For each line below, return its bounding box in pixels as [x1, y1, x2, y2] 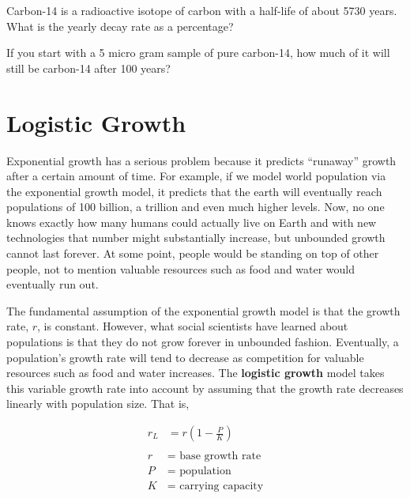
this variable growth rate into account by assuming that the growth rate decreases [6, 379, 404, 396]
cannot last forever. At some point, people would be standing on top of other [6, 245, 379, 262]
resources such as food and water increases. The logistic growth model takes [6, 364, 385, 381]
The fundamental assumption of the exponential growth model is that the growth [6, 302, 401, 319]
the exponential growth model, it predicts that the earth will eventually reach [6, 183, 382, 199]
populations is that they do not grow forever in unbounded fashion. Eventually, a [6, 334, 399, 350]
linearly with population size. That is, [6, 395, 190, 412]
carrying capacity [179, 481, 264, 492]
